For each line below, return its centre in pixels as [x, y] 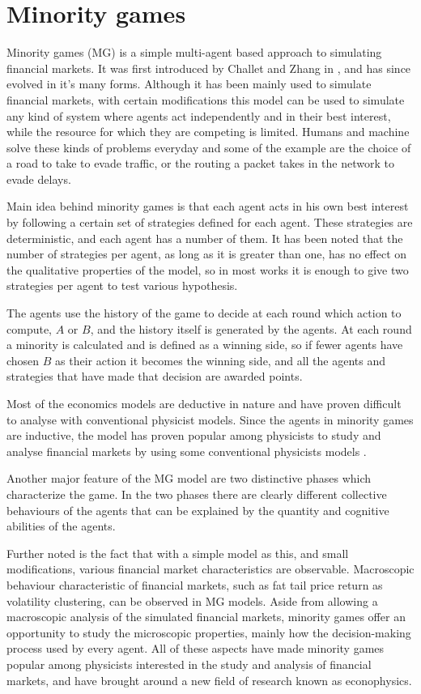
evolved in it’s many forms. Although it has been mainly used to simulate [189, 84]
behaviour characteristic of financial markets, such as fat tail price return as [195, 584]
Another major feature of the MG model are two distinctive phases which [189, 478]
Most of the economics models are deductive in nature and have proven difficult [204, 403]
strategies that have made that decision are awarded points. [155, 376]
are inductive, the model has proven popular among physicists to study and [194, 435]
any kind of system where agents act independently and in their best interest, [199, 115]
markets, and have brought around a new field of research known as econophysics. [209, 680]
